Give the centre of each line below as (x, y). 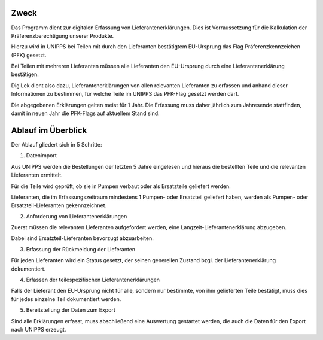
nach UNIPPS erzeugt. (39, 329)
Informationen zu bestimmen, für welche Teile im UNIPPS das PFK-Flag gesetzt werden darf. (125, 94)
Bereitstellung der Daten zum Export (71, 310)
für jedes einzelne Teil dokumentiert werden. (66, 299)
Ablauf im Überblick (49, 130)
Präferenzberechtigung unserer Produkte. (63, 35)
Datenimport (41, 156)
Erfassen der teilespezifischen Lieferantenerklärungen (93, 280)
